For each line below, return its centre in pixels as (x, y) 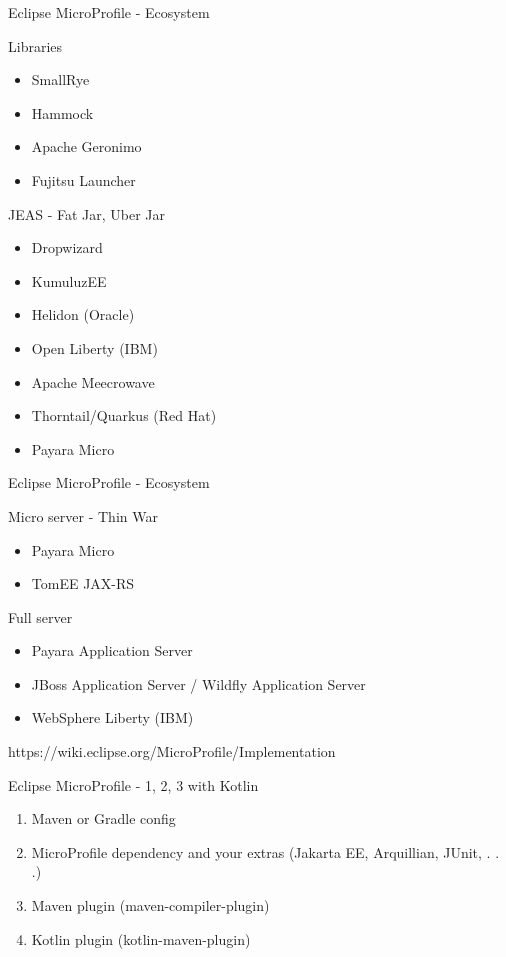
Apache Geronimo (86, 146)
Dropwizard (67, 247)
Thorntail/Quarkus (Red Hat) (124, 415)
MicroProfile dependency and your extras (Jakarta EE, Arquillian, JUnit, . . (265, 851)
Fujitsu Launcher (83, 179)
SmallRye (60, 79)
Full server (40, 616)
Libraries (35, 45)
